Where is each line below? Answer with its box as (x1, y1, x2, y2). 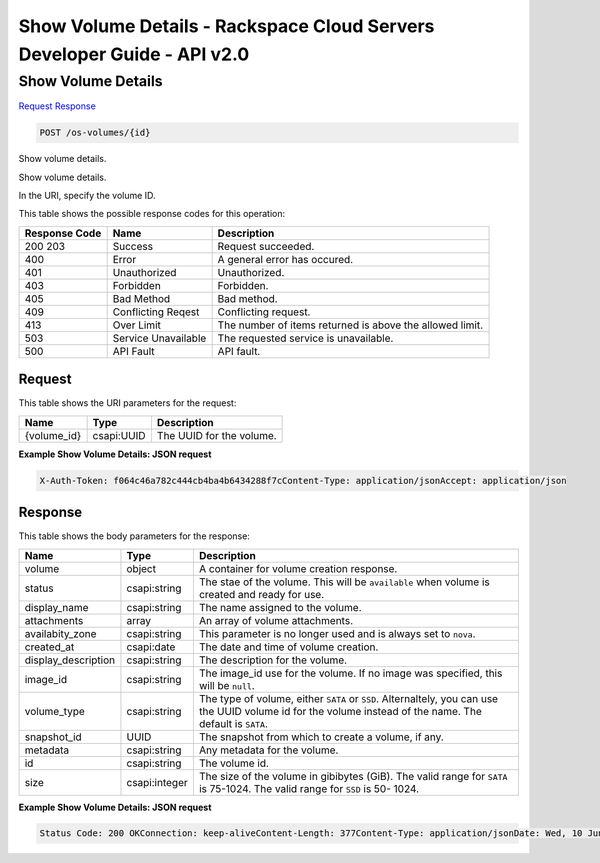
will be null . (198, 678, 255, 692)
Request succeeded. (217, 239, 315, 253)
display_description (24, 653, 116, 667)
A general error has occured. (217, 252, 354, 266)
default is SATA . (198, 716, 269, 730)
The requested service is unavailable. (217, 331, 394, 345)
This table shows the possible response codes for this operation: (18, 208, 286, 220)
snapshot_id (24, 730, 82, 744)
